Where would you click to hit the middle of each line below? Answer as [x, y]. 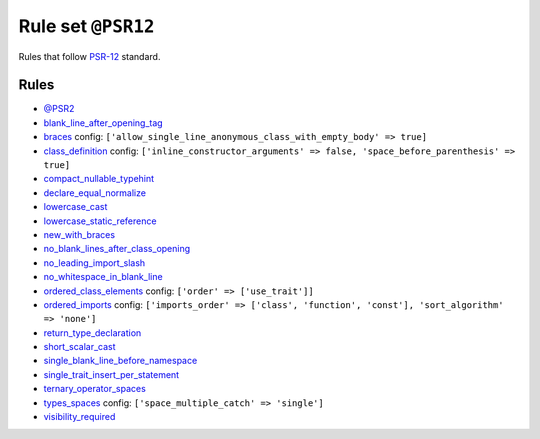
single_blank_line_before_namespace [120, 361]
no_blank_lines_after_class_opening [117, 249]
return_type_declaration [92, 332]
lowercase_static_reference [100, 221]
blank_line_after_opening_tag [103, 122]
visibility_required [79, 417]
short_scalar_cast [79, 347]
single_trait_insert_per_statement [111, 374]
